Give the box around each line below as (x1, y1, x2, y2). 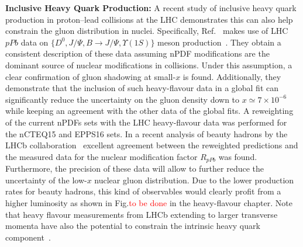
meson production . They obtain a (157, 36, 281, 48)
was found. (218, 150, 257, 162)
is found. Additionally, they (183, 70, 281, 82)
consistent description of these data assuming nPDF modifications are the (5, 47, 270, 60)
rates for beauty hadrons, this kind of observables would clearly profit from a (5, 185, 281, 197)
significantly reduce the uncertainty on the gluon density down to (5, 93, 240, 105)
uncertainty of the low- (5, 173, 87, 186)
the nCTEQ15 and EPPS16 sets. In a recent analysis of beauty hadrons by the (5, 127, 288, 140)
